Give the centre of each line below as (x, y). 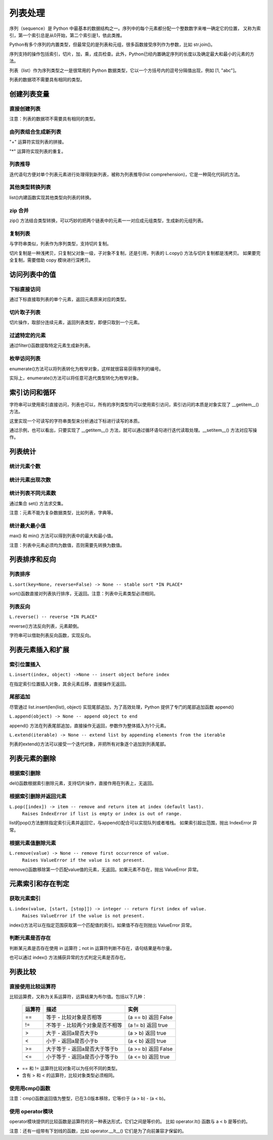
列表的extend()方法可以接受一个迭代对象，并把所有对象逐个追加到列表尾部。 (89, 744)
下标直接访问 (25, 289)
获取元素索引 (25, 899)
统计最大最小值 (28, 525)
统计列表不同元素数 (33, 493)
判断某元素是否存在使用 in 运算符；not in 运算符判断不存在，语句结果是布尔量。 (92, 948)
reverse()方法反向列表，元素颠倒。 (45, 626)
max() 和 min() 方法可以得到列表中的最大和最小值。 (62, 536)
